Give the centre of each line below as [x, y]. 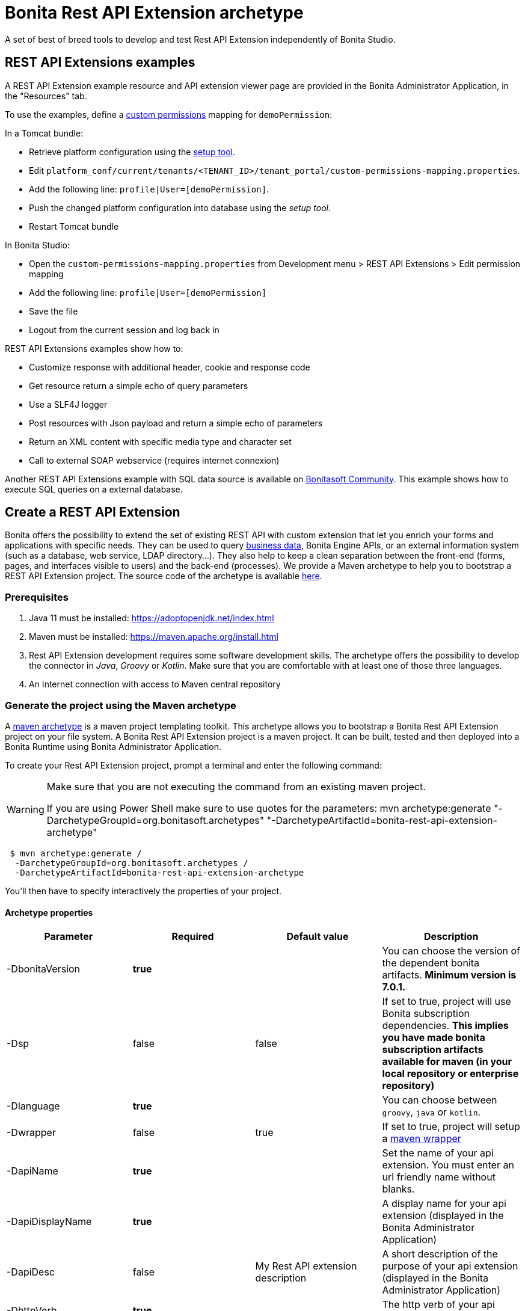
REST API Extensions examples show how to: [94, 348]
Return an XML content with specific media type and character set [160, 441]
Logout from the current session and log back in [124, 330]
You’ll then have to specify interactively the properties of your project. [143, 891]
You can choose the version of [451, 951]
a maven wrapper [422, 1139]
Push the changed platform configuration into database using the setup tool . [180, 207]
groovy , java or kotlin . [431, 1112]
